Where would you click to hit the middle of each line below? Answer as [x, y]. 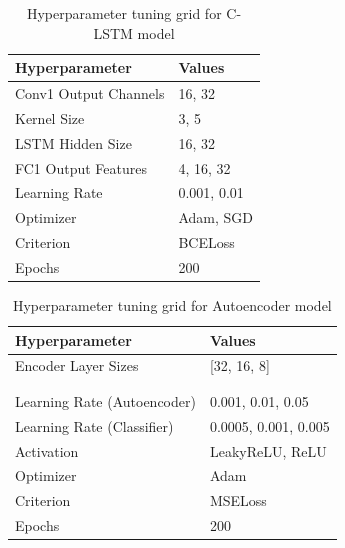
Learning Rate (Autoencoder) [105, 400]
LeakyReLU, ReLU [268, 450]
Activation [47, 450]
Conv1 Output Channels [90, 93]
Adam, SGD [216, 217]
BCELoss [206, 242]
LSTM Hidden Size [73, 142]
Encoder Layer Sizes [77, 365]
